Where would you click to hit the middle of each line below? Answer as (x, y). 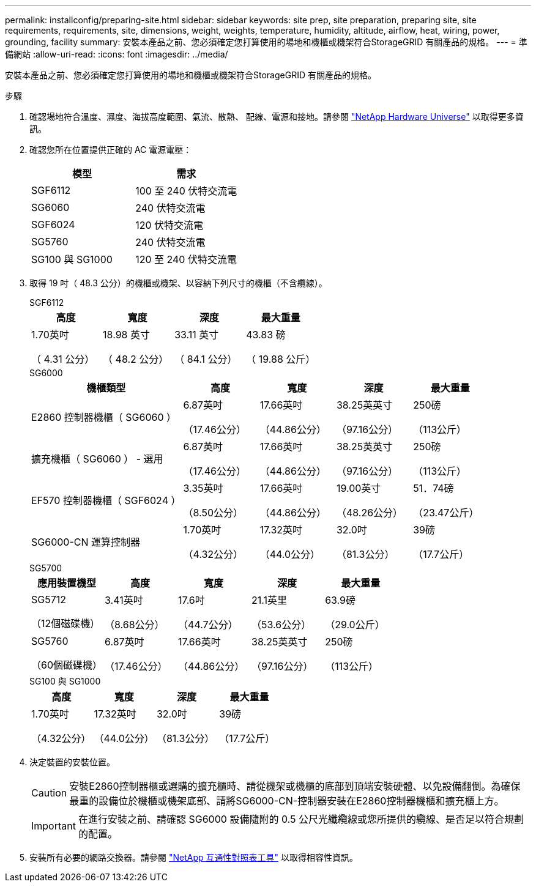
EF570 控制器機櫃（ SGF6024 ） (106, 500)
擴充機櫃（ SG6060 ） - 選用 (97, 459)
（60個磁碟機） (67, 665)
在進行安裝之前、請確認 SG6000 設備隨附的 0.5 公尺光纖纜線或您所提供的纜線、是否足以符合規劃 (301, 819)
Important (54, 826)
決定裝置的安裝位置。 (72, 762)
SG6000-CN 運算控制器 (86, 542)
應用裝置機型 (67, 583)
